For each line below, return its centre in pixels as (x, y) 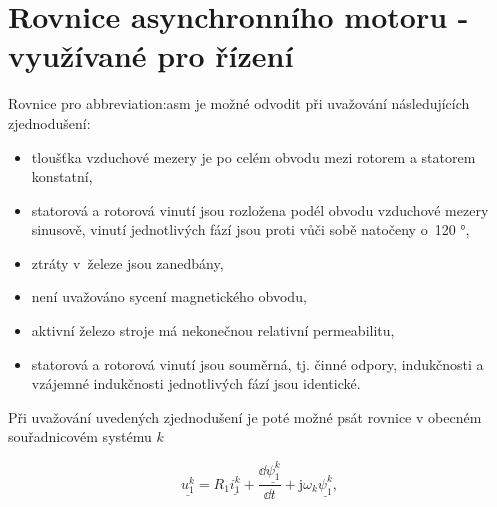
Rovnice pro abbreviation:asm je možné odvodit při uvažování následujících (239, 103)
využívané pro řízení (151, 55)
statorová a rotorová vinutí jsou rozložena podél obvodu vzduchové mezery (260, 209)
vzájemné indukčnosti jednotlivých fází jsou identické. (196, 383)
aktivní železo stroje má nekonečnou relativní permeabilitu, (213, 330)
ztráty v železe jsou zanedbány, (127, 262)
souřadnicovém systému (80, 436)
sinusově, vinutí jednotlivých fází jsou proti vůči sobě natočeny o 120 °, (250, 229)
